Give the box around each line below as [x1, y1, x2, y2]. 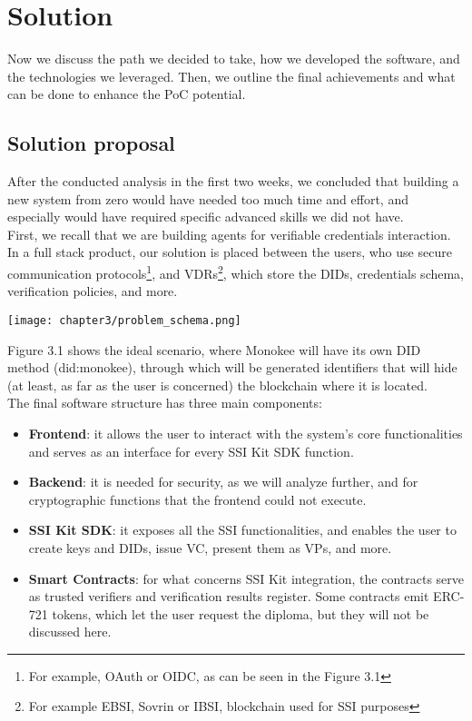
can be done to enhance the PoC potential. [7, 84, 246, 104]
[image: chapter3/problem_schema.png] [7, 313, 241, 327]
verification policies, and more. [7, 281, 178, 301]
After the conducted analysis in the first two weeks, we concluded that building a [7, 172, 459, 191]
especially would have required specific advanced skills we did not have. [7, 207, 404, 226]
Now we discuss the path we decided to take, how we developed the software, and [7, 49, 460, 68]
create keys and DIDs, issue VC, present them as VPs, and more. [28, 538, 392, 557]
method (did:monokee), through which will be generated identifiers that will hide [7, 358, 457, 377]
